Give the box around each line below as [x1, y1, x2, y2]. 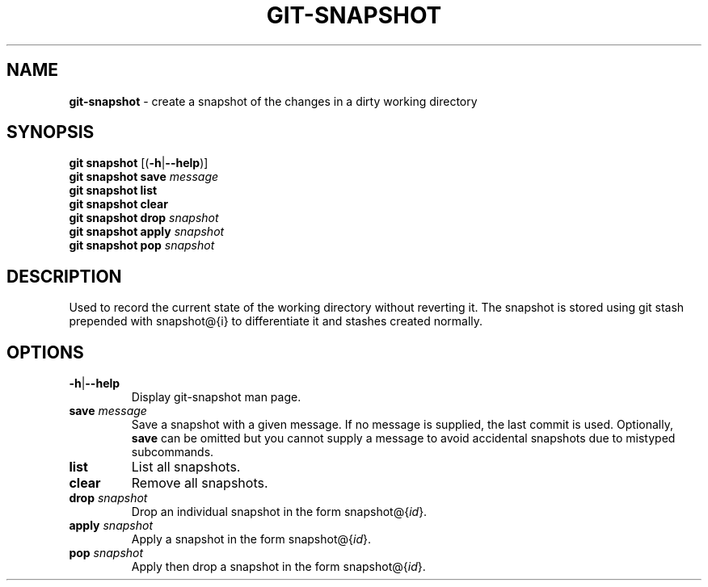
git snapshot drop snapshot [69, 211, 219, 225]
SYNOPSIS [6, 122, 95, 143]
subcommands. [131, 445, 214, 459]
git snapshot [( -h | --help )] [69, 156, 209, 170]
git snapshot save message [69, 170, 219, 184]
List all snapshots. [131, 459, 241, 476]
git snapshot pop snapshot [69, 238, 215, 253]
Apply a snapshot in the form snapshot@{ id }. [131, 532, 371, 547]
